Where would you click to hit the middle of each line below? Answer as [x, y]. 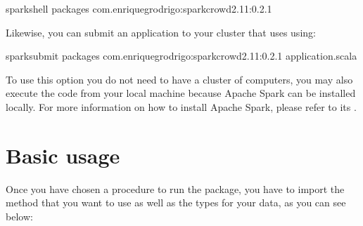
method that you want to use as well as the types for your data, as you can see [176, 202]
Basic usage [63, 155]
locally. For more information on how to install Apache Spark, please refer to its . [181, 106]
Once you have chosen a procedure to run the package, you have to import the [175, 188]
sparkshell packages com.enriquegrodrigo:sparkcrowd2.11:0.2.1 [139, 8]
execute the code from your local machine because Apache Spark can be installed [181, 93]
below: [19, 216]
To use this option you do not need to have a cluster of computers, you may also [179, 79]
